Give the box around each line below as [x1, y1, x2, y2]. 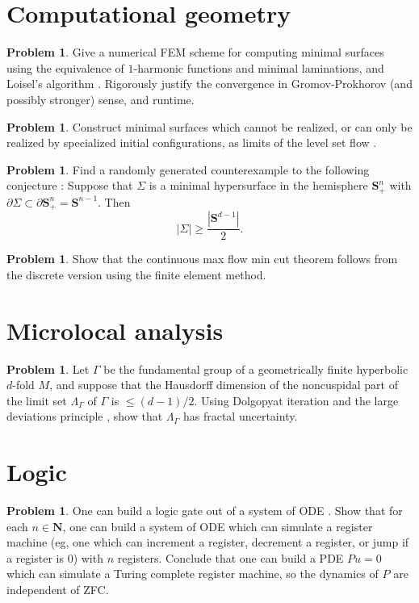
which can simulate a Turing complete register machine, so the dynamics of [6, 565, 379, 582]
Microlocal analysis [6, 313, 224, 346]
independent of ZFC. [6, 581, 109, 597]
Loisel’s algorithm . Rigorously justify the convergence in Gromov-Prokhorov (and [6, 75, 413, 92]
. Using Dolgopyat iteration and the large [194, 392, 399, 408]
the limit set [6, 392, 67, 408]
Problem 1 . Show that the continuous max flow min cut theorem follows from [6, 250, 398, 267]
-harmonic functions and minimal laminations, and [133, 59, 384, 76]
